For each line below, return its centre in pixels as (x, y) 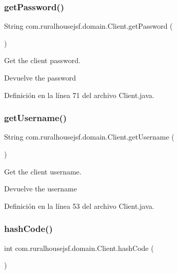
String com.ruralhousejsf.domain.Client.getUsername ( (89, 137)
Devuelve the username (41, 189)
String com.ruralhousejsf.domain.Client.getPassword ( (88, 26)
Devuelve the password (40, 77)
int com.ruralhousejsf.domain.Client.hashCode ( (79, 248)
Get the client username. (43, 171)
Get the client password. (42, 60)
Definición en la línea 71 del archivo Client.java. (79, 95)
